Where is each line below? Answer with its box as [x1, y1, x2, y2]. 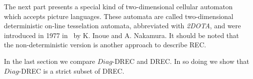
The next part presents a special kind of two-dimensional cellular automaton [4, 1, 233, 11]
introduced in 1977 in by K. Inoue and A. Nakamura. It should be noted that [4, 30, 239, 40]
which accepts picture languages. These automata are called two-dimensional [4, 11, 233, 21]
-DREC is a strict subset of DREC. [19, 65, 125, 76]
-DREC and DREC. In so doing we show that [112, 56, 250, 66]
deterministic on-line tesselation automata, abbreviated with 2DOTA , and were [4, 20, 241, 31]
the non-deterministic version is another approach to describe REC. [4, 39, 206, 50]
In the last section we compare [4, 56, 95, 66]
